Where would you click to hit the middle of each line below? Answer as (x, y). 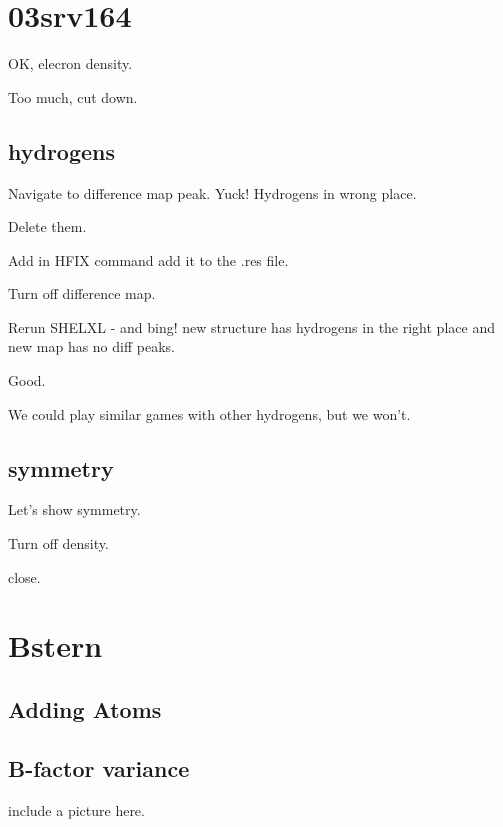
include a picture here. (76, 809)
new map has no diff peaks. (91, 346)
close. (24, 576)
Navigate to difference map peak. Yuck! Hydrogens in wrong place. (212, 192)
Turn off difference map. (82, 293)
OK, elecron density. (70, 63)
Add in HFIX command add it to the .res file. (148, 259)
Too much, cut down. (73, 96)
